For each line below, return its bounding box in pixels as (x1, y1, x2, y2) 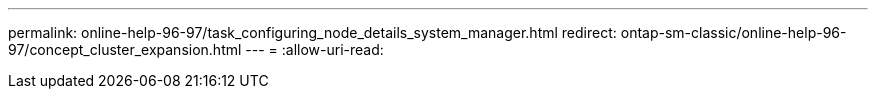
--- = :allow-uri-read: (245, 41, 384, 58)
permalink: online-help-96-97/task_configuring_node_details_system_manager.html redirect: (8, 24, 617, 41)
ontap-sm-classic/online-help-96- (620, 24, 847, 41)
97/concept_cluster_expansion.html (8, 41, 242, 58)
